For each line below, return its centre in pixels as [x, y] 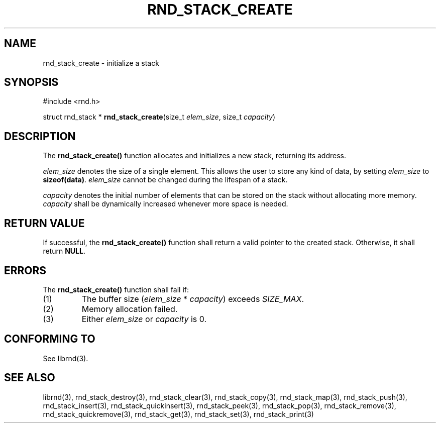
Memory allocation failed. [130, 309]
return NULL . [64, 251]
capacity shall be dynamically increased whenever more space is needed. [166, 204]
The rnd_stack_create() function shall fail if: [116, 289]
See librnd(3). [66, 358]
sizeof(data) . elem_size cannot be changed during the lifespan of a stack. [165, 180]
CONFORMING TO [50, 339]
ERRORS [25, 270]
